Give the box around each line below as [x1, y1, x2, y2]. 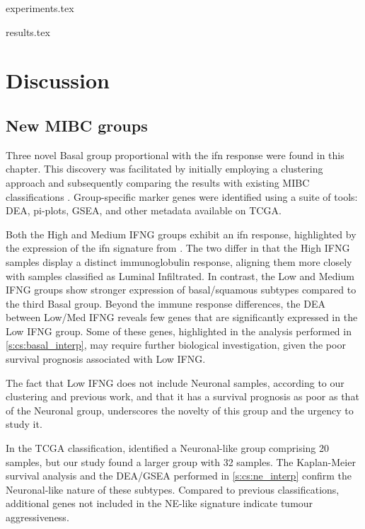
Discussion [6, 66, 110, 95]
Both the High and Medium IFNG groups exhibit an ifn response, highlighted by [6, 226, 357, 241]
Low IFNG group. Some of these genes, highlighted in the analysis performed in [6, 323, 352, 338]
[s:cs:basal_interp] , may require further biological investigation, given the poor [6, 337, 346, 352]
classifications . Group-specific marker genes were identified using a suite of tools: [6, 189, 358, 204]
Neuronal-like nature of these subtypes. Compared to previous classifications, [6, 482, 340, 496]
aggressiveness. [6, 510, 69, 525]
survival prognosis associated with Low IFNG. [6, 351, 206, 366]
